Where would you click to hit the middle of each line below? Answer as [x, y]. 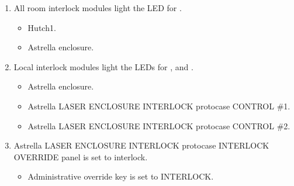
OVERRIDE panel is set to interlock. [81, 156]
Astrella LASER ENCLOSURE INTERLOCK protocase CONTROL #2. [159, 125]
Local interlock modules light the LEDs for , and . [103, 66]
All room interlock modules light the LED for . [98, 8]
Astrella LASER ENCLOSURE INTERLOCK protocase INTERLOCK [141, 145]
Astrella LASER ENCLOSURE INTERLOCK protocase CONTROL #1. [159, 106]
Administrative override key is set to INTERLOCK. [121, 176]
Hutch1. [42, 27]
